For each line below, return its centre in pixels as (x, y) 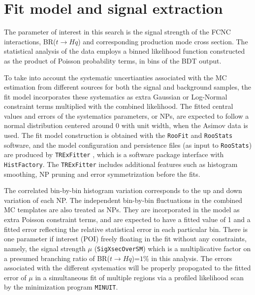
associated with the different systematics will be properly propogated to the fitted (127, 268)
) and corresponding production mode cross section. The (163, 41)
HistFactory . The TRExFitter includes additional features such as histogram (121, 164)
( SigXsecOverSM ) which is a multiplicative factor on (173, 248)
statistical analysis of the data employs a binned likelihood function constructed (125, 51)
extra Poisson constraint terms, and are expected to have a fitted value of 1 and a (127, 219)
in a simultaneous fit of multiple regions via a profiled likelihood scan (139, 277)
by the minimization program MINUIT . (61, 287)
